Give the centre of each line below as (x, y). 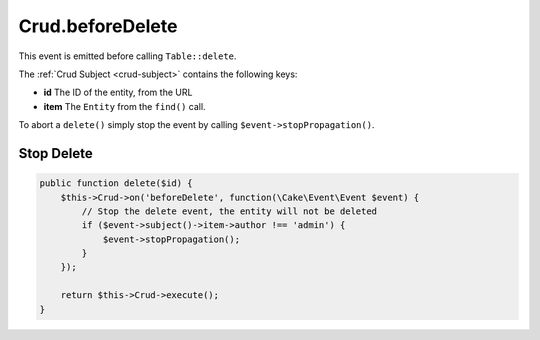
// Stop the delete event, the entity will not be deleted (229, 211)
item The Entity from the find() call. (124, 106)
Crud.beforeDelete (98, 26)
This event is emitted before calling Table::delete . (127, 56)
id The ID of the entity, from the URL (118, 92)
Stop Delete (56, 153)
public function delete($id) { (116, 183)
